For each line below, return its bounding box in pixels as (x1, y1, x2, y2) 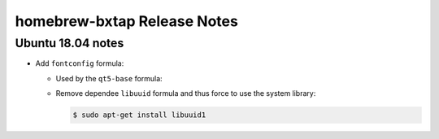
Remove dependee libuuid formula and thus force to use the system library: (55, 89, 316, 98)
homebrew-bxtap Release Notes (15, 12, 239, 30)
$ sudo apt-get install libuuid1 (72, 111, 206, 119)
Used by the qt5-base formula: (55, 73, 163, 83)
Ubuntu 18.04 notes (15, 36, 124, 50)
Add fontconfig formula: (35, 59, 124, 68)
